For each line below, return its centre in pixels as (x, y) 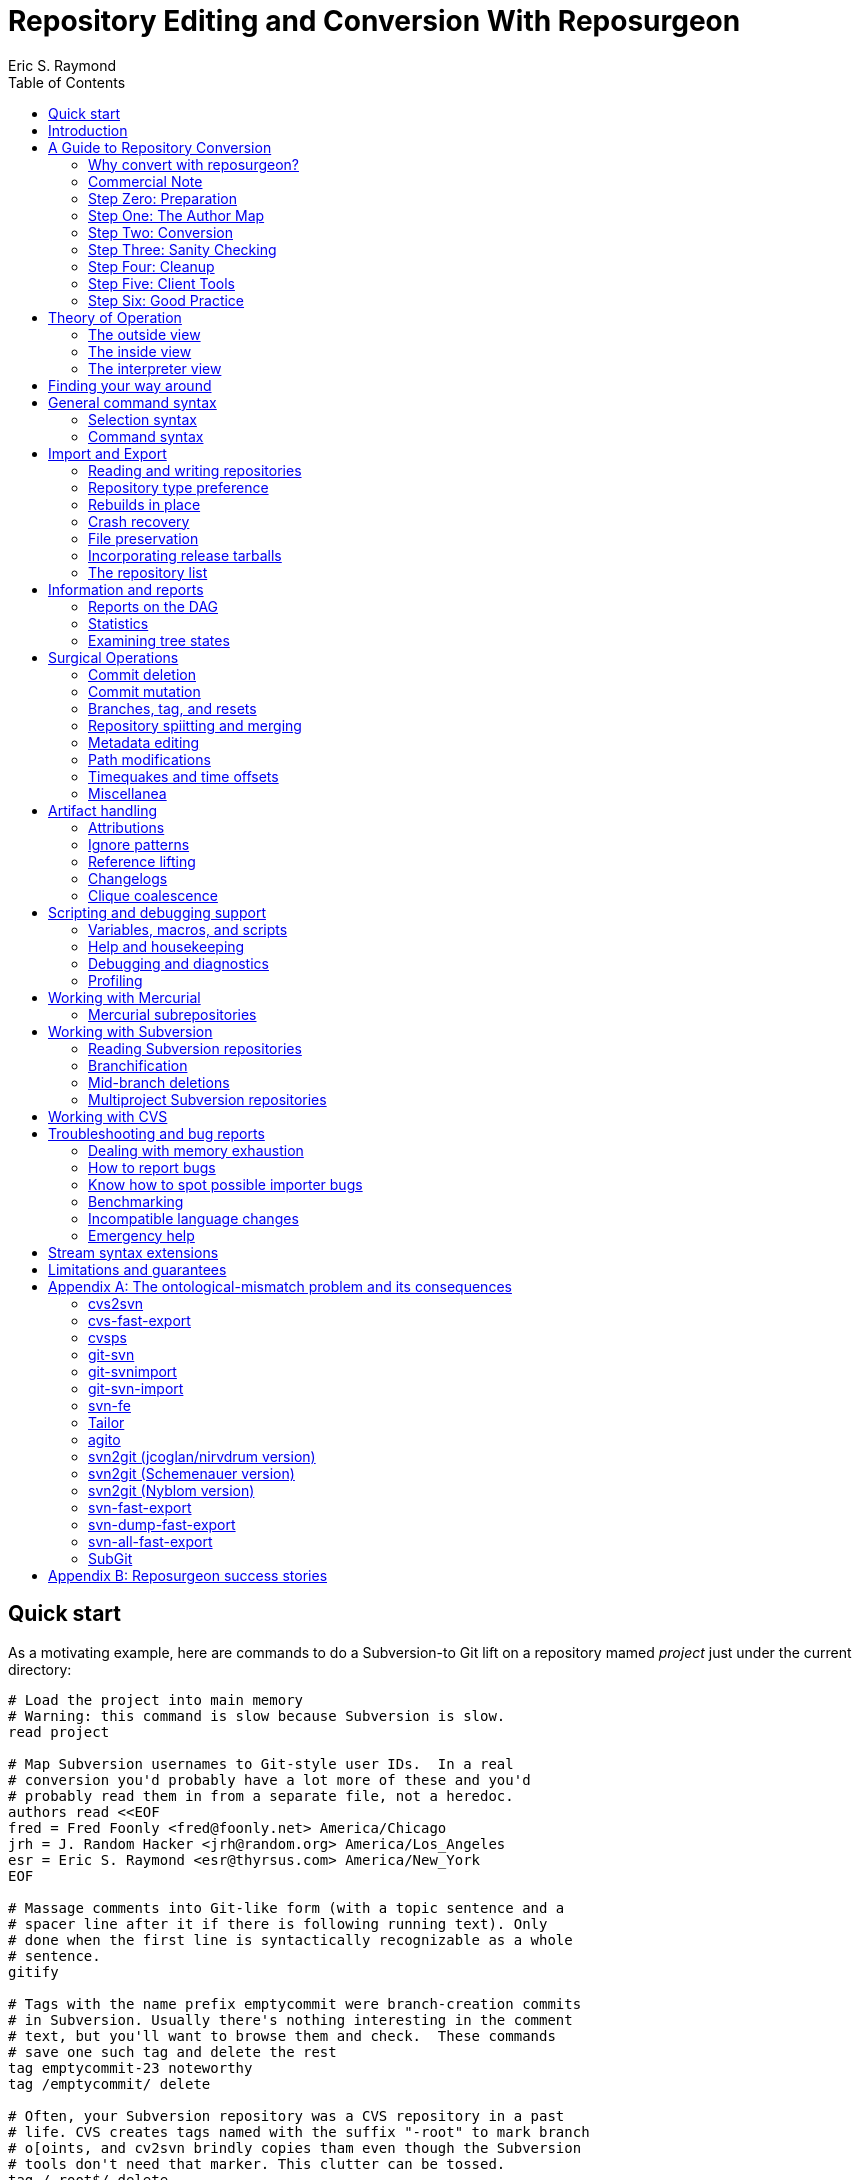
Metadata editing (144, 742)
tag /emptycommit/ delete (109, 2083)
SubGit (110, 1558)
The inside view (140, 351)
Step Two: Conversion (160, 232)
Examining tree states (159, 640)
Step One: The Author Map (176, 215)
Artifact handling (103, 810)
